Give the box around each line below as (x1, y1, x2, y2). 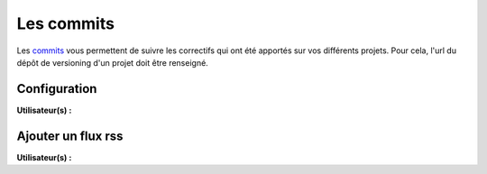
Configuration (16, 81, 97, 96)
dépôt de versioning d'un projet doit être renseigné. (16, 57, 209, 68)
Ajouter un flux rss (16, 128, 124, 143)
